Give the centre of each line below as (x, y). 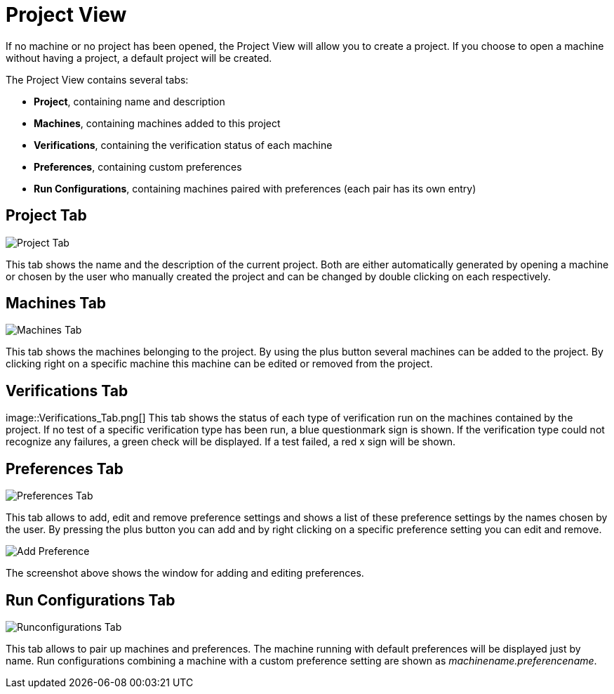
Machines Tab (56, 303)
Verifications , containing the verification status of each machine (183, 145)
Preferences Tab (65, 469)
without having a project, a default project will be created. (139, 58)
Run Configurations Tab (91, 600)
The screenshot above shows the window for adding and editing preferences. (185, 573)
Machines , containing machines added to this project (157, 123)
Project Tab (46, 216)
